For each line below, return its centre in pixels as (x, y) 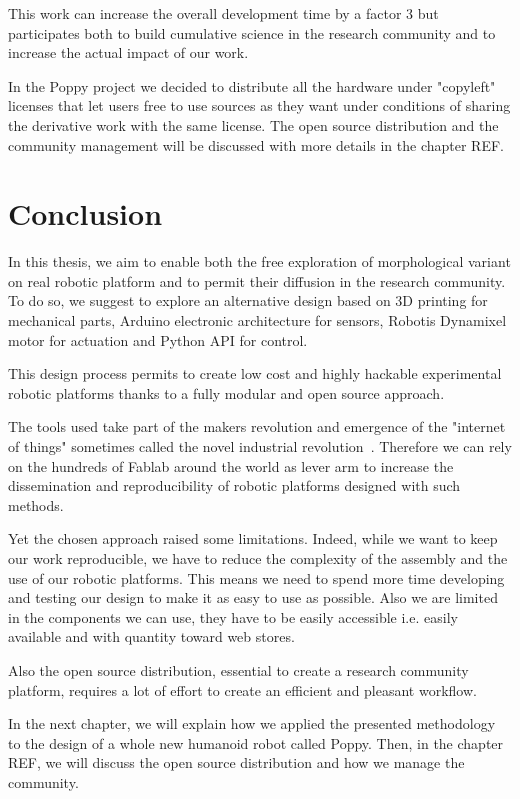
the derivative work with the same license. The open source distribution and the (253, 124)
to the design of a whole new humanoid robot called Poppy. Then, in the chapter (256, 742)
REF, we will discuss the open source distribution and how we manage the (236, 762)
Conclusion (85, 213)
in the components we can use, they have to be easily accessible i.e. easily (233, 616)
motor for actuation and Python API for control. (158, 339)
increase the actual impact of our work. (128, 52)
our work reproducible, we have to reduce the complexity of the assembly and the (258, 558)
